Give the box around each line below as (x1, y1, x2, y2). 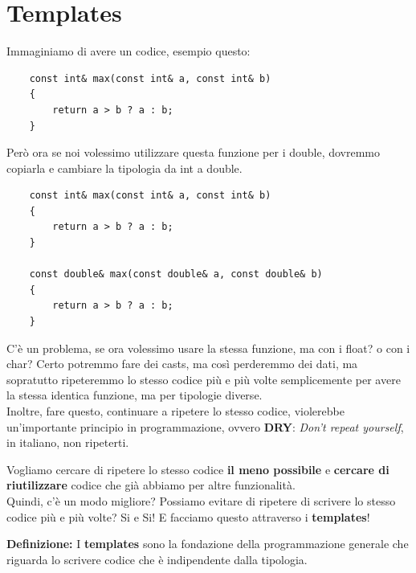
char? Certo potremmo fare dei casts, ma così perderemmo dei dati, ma (6, 355, 358, 372)
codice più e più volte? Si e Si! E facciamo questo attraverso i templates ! (6, 508, 370, 525)
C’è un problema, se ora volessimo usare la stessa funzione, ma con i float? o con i (6, 339, 410, 356)
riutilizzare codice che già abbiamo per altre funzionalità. (6, 477, 296, 493)
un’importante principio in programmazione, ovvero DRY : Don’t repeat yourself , (6, 418, 404, 435)
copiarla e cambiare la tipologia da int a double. (6, 159, 243, 176)
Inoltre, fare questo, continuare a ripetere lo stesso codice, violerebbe (6, 403, 345, 419)
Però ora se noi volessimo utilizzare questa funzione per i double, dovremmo (6, 144, 381, 161)
